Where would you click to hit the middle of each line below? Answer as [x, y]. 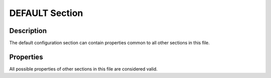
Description [28, 31]
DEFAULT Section [46, 13]
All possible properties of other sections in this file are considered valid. [84, 69]
